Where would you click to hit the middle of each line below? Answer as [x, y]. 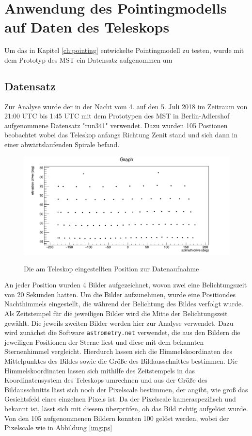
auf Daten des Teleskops [87, 27]
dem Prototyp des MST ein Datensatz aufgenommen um [88, 59]
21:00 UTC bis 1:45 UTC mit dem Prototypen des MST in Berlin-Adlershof [117, 116]
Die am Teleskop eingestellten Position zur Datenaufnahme [111, 268]
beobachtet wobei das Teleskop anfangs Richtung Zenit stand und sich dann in [121, 135]
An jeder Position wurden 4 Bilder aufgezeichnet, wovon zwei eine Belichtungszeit [126, 285]
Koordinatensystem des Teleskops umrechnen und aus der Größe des [106, 380]
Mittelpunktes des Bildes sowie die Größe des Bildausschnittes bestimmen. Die [121, 361]
